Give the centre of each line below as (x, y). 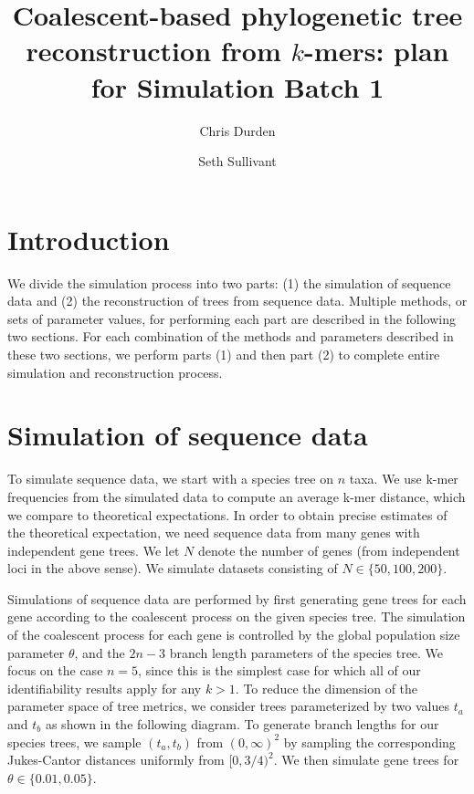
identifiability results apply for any (105, 688)
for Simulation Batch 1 (237, 86)
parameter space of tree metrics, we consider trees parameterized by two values (228, 706)
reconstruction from (153, 51)
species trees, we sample (74, 742)
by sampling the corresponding (369, 742)
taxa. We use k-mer (404, 479)
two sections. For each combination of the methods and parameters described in (231, 336)
